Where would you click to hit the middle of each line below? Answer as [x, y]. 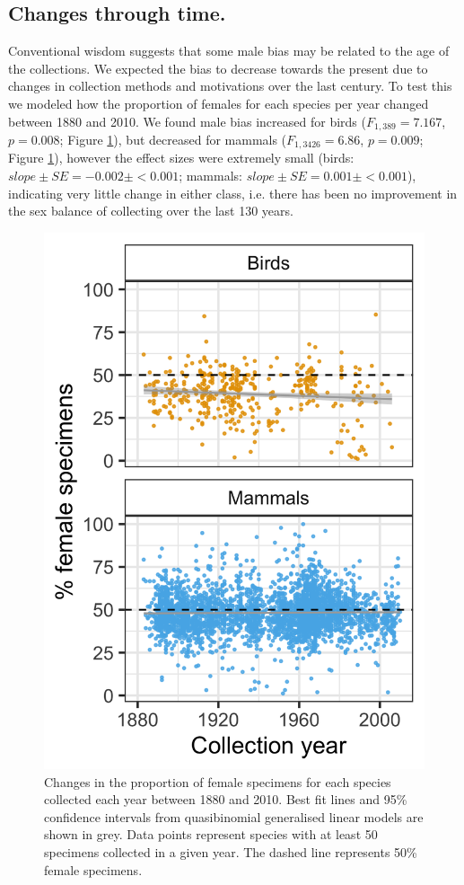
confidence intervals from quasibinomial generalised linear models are [234, 816]
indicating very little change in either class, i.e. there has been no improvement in [233, 193]
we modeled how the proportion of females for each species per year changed [219, 103]
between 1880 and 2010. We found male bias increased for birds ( [187, 121]
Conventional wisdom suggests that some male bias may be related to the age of [229, 51]
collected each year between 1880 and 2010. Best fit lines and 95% [226, 799]
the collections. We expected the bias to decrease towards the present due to [218, 68]
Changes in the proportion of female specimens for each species [218, 781]
